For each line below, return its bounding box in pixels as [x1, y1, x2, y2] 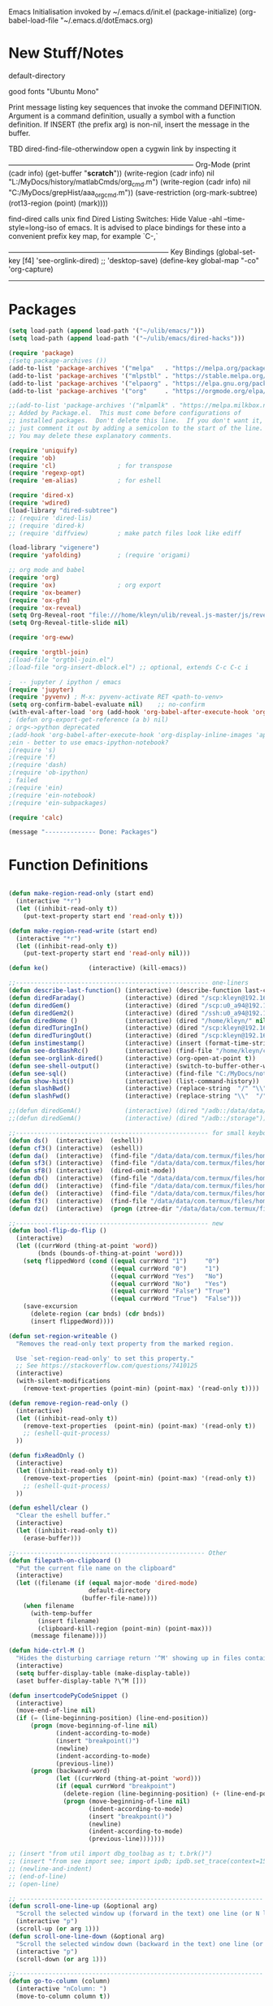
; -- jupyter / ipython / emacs [8, 678, 122, 686]
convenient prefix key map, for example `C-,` [8, 231, 158, 240]
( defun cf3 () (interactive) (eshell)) [8, 1144, 144, 1152]
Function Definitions [8, 856, 149, 874]
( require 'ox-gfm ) [8, 596, 71, 604]
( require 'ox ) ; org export [8, 581, 162, 589]
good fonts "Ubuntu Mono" [8, 86, 99, 96]
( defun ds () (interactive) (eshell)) [8, 1137, 144, 1145]
